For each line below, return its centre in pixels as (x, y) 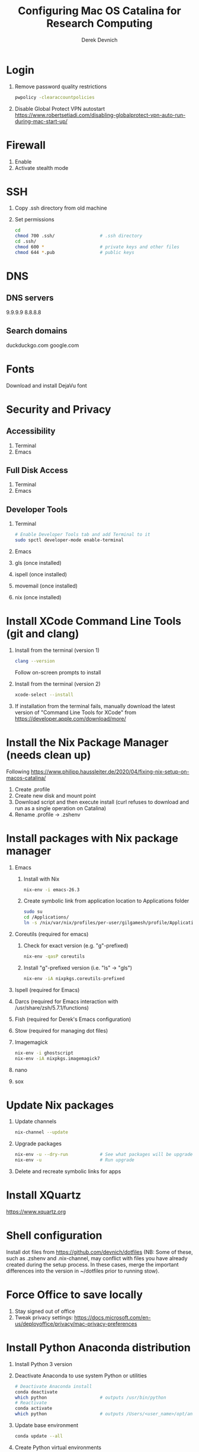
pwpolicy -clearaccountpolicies (54, 97)
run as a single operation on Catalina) (60, 808)
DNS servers (30, 298)
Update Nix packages (60, 1105)
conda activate (33, 1408)
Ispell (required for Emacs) (47, 990)
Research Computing (99, 23)
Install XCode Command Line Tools (94, 621)
